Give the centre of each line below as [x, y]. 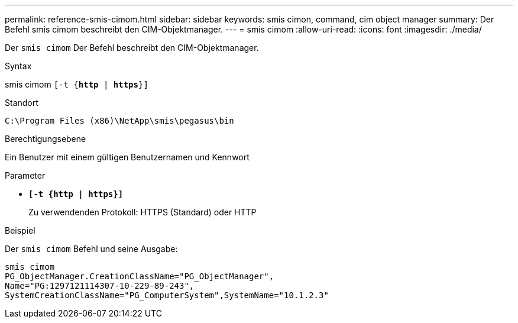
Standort [22, 103]
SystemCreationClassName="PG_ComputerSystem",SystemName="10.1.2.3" [167, 295]
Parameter [25, 175]
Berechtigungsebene [46, 139]
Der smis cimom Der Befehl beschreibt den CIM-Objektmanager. [132, 48]
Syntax [18, 66]
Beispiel [20, 230]
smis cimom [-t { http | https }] [77, 84]
